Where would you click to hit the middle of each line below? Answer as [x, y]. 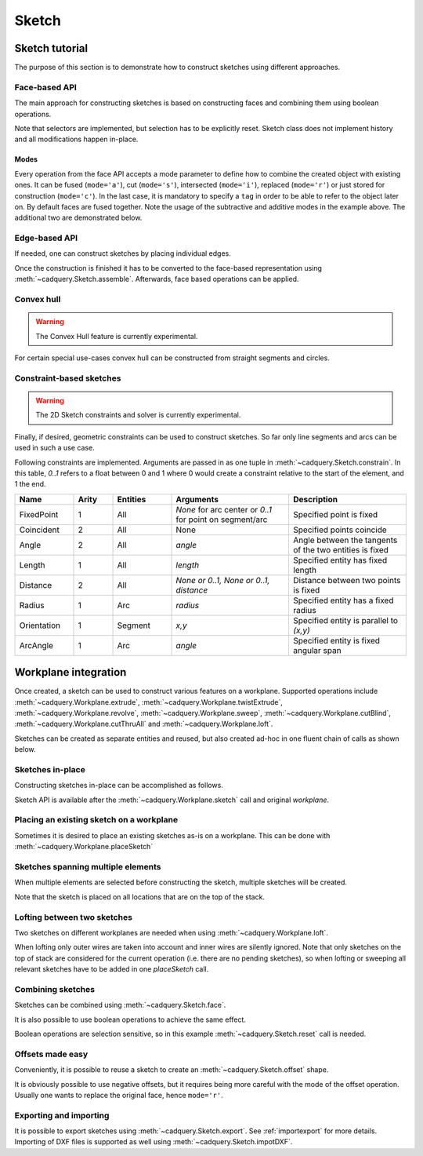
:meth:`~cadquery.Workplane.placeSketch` [84, 847]
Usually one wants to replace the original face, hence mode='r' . [119, 1095]
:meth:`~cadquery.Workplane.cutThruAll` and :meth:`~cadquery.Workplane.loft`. [144, 724]
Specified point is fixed [336, 514]
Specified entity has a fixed [343, 600]
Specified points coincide [340, 530]
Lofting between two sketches [74, 917]
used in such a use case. [54, 448]
